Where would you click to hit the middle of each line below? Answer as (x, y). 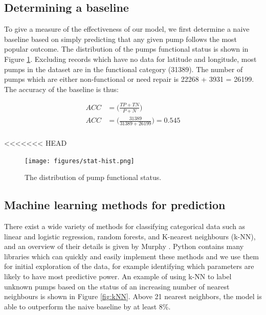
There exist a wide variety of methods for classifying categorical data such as (125, 226)
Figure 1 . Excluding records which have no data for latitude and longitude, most (130, 59)
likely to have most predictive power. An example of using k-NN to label (118, 276)
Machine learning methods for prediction (115, 205)
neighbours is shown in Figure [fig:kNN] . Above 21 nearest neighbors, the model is (133, 296)
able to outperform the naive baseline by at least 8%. (87, 306)
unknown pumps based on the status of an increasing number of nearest (117, 286)
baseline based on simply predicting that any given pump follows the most (121, 39)
